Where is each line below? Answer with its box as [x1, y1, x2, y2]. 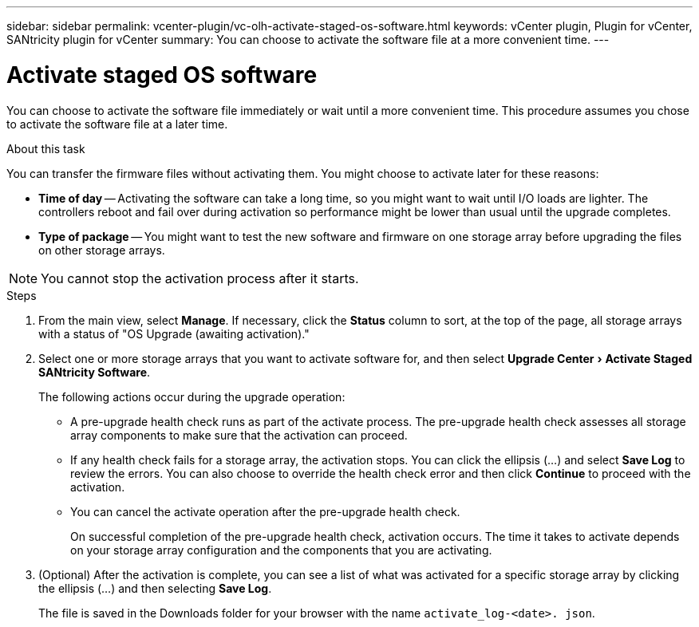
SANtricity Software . [38, 365, 151, 379]
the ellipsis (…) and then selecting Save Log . [38, 581, 272, 595]
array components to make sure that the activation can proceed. [70, 428, 408, 442]
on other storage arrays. [38, 243, 165, 257]
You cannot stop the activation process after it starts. [41, 270, 359, 286]
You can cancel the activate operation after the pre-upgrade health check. [70, 504, 460, 519]
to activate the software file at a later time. [6, 116, 228, 131]
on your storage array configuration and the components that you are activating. [70, 542, 492, 557]
